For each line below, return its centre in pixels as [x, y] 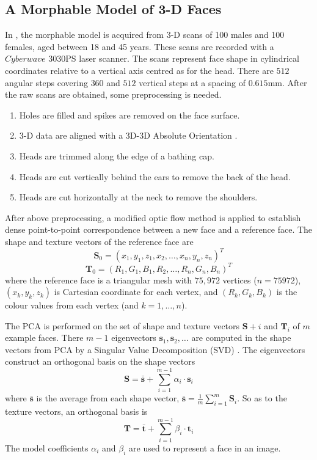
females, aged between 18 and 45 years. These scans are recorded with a [140, 46]
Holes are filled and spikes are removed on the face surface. [129, 115]
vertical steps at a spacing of [192, 82]
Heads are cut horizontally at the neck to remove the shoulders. [138, 197]
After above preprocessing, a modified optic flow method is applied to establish [153, 217]
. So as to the [262, 398]
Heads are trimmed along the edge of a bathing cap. [117, 155]
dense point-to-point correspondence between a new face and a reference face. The [159, 229]
